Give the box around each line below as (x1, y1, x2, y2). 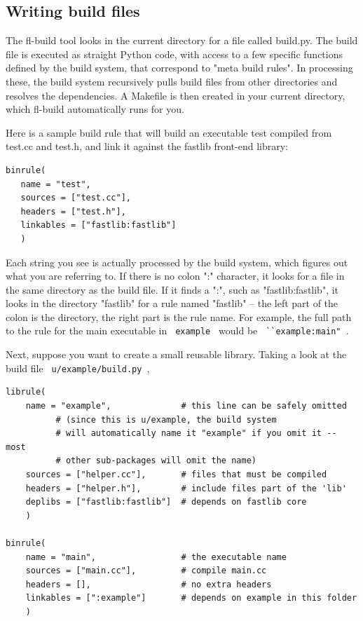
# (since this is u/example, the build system (55, 414, 277, 425)
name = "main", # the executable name (25, 552, 287, 562)
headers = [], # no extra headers (25, 579, 272, 589)
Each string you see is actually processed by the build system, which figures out (6, 254, 348, 269)
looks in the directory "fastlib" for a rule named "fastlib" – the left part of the (6, 296, 338, 310)
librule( (6, 387, 46, 397)
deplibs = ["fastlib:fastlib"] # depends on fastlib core (25, 497, 307, 507)
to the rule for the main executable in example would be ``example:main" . (6, 323, 349, 338)
